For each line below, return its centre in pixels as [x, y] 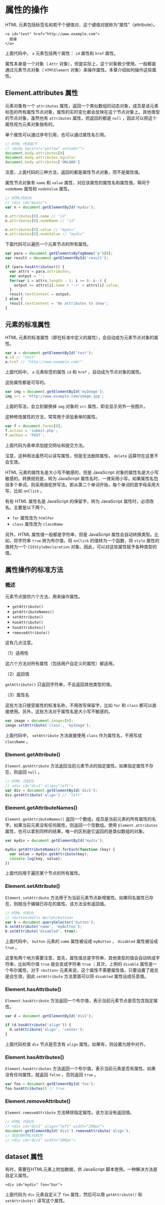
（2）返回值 [17, 674]
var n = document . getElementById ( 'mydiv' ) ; [50, 207]
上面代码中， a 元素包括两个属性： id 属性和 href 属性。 [62, 53]
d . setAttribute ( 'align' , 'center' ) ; [47, 1030]
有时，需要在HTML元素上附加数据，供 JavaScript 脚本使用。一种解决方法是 [82, 1169]
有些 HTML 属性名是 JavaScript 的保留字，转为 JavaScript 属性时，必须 [77, 501]
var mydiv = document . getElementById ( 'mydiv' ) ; [55, 841]
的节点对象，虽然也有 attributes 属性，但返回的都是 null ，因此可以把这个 [81, 118]
